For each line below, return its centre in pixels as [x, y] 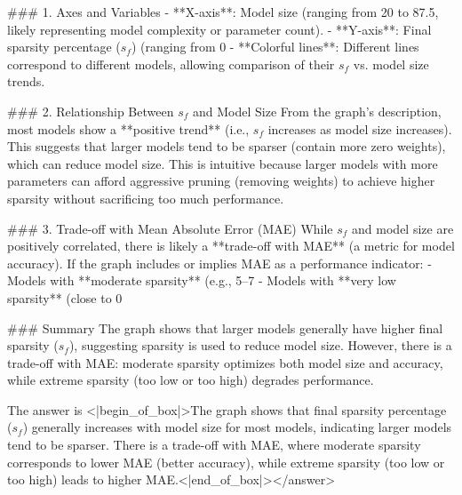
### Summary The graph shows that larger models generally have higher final [225, 327]
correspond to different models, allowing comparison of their [171, 64]
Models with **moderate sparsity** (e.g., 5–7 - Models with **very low [202, 280]
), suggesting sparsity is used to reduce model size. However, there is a [260, 345]
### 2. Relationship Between [91, 111]
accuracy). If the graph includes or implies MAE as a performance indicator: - [219, 263]
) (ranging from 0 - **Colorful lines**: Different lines [275, 47]
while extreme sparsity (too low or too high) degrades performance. [191, 380]
